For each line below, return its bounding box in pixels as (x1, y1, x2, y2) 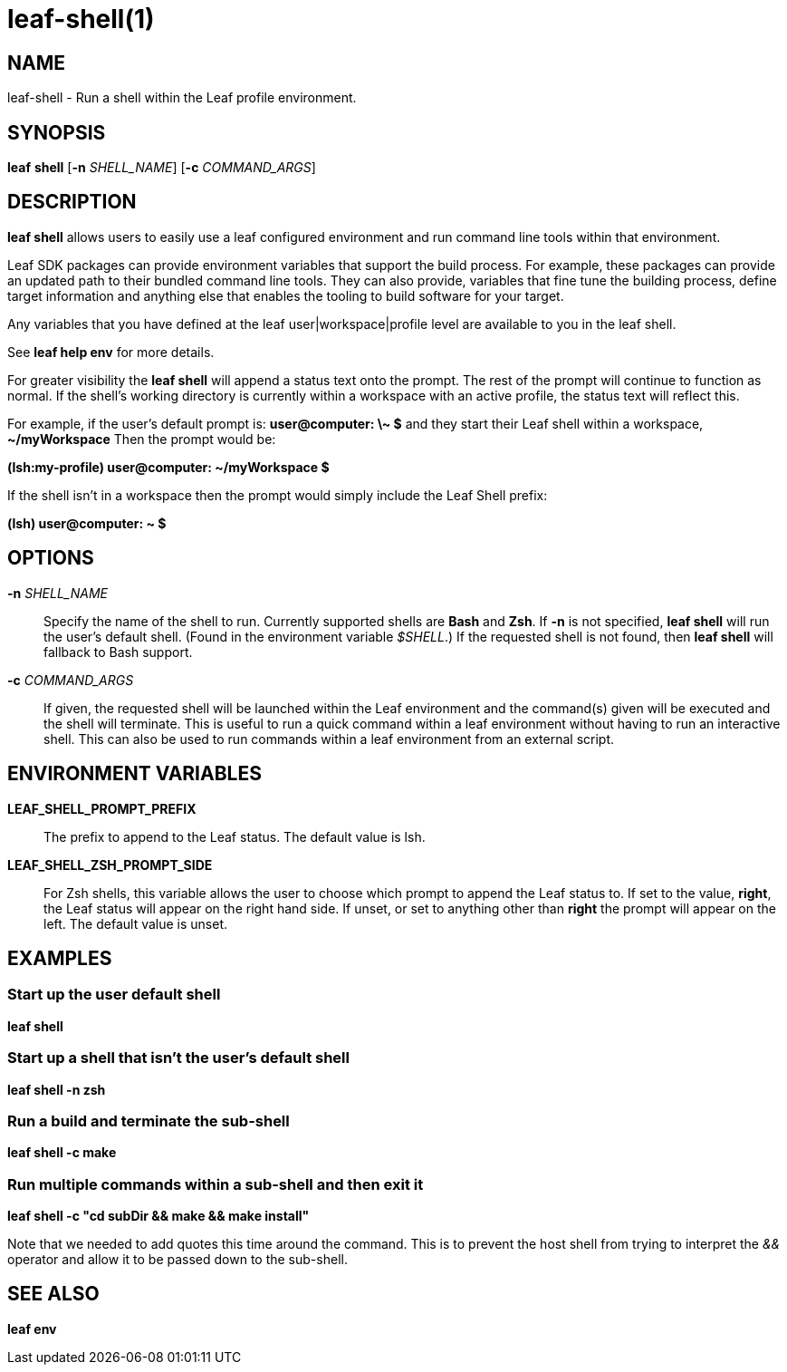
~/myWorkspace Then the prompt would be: (7, 430, 276, 447)
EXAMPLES (7, 946, 112, 970)
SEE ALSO (7, 1282, 100, 1306)
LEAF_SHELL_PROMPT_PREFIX (7, 800, 197, 816)
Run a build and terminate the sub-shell (7, 1111, 290, 1130)
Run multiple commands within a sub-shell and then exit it (7, 1174, 424, 1193)
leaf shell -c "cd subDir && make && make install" (7, 1208, 310, 1224)
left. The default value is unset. (43, 915, 228, 932)
